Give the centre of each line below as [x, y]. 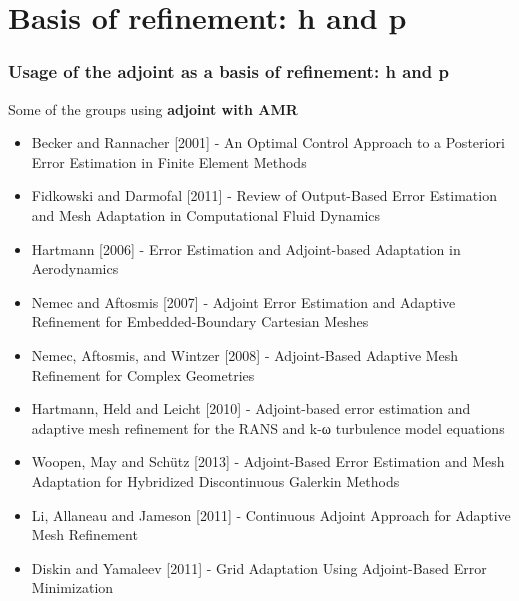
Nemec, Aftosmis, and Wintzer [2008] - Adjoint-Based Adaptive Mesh [245, 354]
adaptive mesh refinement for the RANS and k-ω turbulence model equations [268, 427]
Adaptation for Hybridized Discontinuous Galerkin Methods [215, 480]
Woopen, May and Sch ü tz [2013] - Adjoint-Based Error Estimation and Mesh [268, 461]
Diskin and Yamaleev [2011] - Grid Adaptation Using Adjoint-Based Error [259, 567]
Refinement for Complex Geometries [143, 374]
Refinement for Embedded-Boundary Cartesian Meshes [200, 321]
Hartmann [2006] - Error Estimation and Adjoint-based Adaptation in [246, 248]
